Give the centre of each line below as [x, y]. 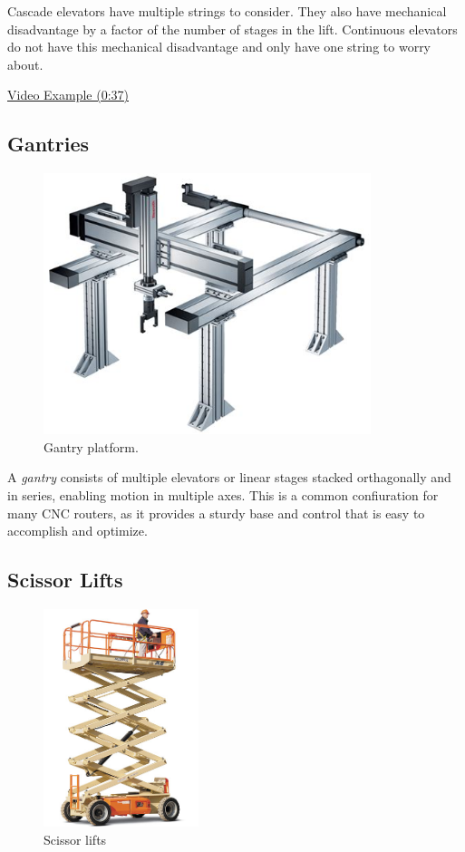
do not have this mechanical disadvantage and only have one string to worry [219, 47]
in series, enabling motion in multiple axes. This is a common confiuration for [223, 494]
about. [25, 64]
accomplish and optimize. [77, 531]
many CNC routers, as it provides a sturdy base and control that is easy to [216, 513]
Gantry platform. [91, 446]
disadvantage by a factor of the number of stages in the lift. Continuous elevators [232, 29]
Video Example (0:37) [68, 95]
